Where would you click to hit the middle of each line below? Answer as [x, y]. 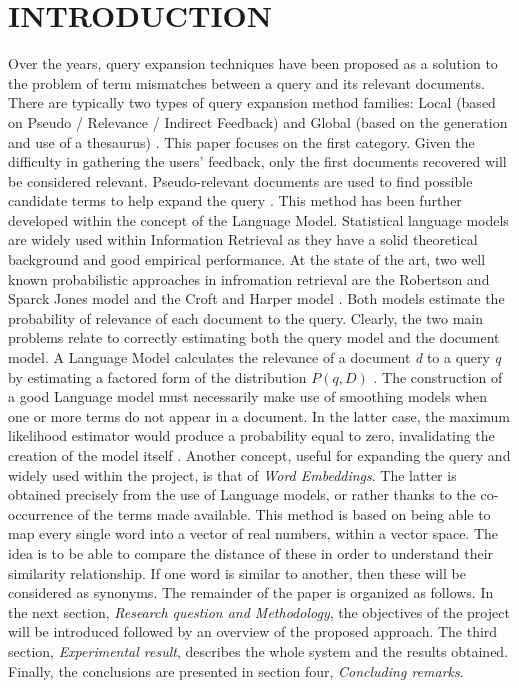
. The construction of [438, 376]
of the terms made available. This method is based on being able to [284, 513]
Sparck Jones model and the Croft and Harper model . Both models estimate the [256, 298]
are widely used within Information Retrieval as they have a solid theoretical [243, 239]
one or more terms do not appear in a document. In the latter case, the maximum [259, 415]
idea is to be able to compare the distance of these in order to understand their [251, 552]
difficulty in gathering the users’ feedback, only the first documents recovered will [257, 161]
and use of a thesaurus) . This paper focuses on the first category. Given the [241, 141]
